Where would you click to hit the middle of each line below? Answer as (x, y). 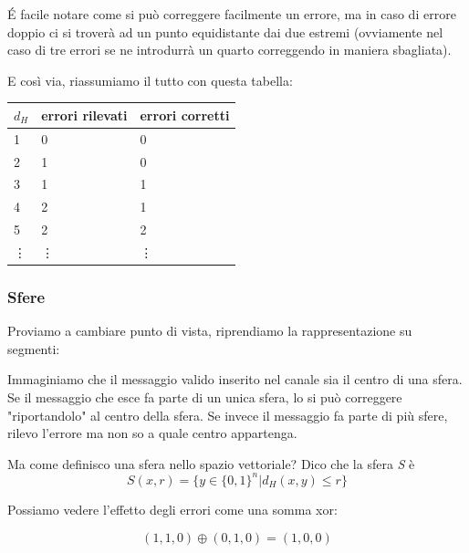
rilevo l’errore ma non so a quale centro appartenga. (152, 433)
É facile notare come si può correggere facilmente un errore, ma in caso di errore (232, 14)
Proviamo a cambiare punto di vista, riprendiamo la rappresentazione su (210, 331)
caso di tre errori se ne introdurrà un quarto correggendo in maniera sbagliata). (229, 50)
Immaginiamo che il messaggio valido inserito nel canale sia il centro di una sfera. (235, 379)
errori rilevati (84, 115)
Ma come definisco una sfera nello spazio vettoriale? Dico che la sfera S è (211, 463)
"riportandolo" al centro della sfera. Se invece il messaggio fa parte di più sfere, (228, 415)
